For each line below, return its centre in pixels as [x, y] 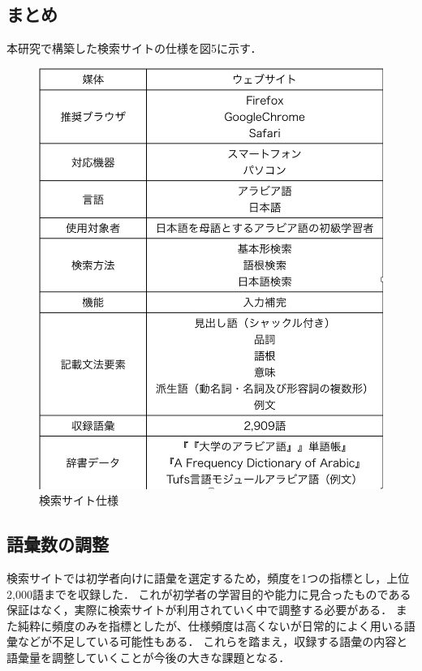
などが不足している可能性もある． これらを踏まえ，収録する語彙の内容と [213, 641]
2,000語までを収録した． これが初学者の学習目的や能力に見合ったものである [209, 594]
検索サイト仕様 [79, 500]
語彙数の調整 [58, 544]
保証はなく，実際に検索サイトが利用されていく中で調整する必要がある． [200, 610]
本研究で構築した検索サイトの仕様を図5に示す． [134, 48]
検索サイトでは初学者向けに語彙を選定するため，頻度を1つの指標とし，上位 [208, 577]
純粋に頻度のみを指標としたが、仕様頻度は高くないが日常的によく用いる [211, 625]
